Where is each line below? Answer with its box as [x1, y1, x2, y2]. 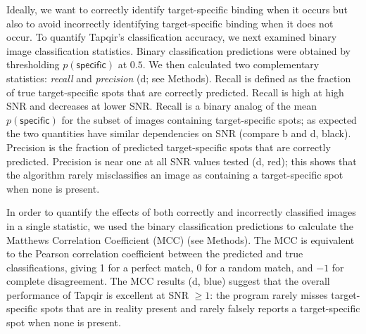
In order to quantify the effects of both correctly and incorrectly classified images [6, 205, 356, 219]
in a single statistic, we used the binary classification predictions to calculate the [6, 218, 353, 233]
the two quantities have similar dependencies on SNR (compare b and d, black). [6, 126, 351, 141]
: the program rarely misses [210, 287, 328, 302]
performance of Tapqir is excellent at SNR [6, 287, 189, 302]
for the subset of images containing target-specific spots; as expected [61, 112, 357, 127]
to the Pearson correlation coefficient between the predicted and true [6, 246, 303, 261]
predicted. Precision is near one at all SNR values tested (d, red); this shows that [6, 153, 357, 168]
